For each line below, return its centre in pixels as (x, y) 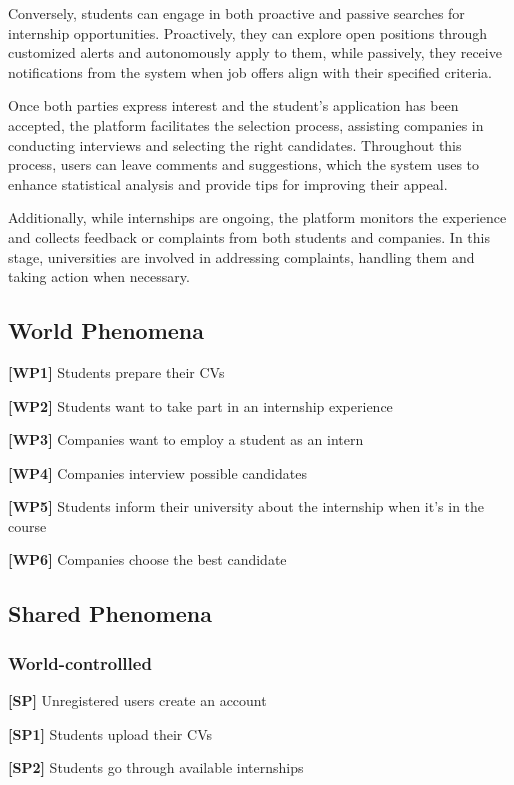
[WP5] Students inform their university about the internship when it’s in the (246, 506)
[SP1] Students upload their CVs (110, 733)
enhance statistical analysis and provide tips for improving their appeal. (228, 183)
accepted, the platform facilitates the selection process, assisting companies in (246, 124)
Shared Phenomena (110, 613)
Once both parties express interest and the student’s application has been (233, 105)
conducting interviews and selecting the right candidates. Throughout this (235, 144)
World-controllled (80, 662)
